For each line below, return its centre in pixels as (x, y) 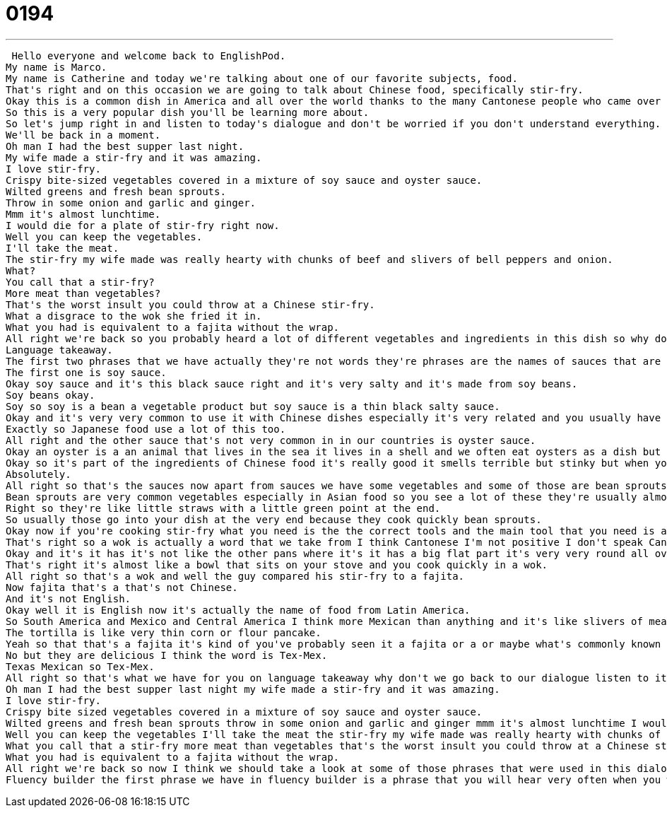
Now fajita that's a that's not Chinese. (122, 587)
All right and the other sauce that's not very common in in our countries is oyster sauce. (271, 440)
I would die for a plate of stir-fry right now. (143, 225)
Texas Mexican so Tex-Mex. (80, 666)
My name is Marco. (57, 67)
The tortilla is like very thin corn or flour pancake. (164, 632)
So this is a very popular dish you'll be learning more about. (188, 112)
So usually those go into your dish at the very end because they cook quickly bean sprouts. (274, 519)
